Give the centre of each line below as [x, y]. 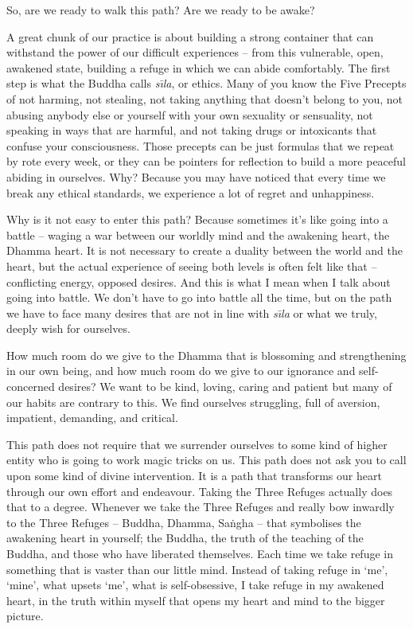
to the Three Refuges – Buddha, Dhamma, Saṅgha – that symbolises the [184, 522]
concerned [31, 387]
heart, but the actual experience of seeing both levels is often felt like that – [192, 266]
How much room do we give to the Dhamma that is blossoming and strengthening [206, 355]
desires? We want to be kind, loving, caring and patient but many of [225, 387]
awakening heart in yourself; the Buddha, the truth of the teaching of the [185, 538]
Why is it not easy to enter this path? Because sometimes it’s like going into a [197, 219]
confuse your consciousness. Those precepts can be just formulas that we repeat [201, 145]
